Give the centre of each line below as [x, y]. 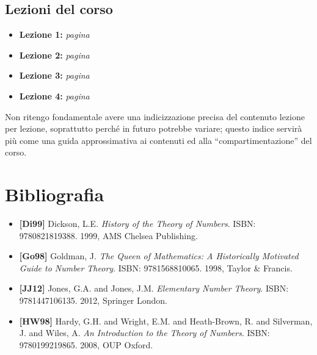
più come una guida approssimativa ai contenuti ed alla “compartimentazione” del [158, 140]
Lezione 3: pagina [54, 75]
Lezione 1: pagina [54, 34]
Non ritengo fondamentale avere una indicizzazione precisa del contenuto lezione [155, 116]
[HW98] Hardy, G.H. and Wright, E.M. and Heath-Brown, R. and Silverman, [166, 321]
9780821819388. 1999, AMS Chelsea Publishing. [108, 235]
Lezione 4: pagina [54, 95]
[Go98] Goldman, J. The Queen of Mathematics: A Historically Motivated [159, 256]
